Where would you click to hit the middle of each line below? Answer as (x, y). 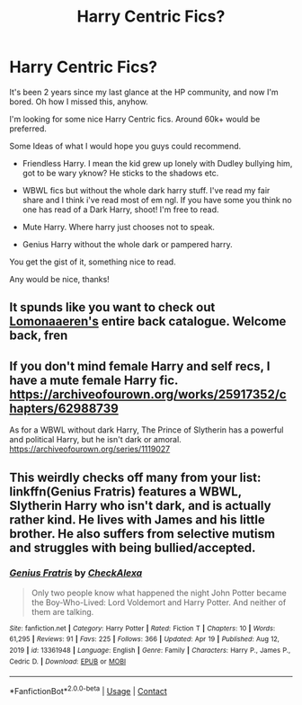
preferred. (28, 129)
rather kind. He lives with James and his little (137, 519)
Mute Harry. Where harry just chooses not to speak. (119, 227)
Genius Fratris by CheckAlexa (76, 573)
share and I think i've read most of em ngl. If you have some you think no (157, 200)
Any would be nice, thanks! (59, 279)
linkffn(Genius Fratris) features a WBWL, (126, 491)
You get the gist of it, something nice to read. (93, 262)
